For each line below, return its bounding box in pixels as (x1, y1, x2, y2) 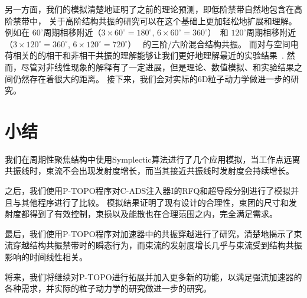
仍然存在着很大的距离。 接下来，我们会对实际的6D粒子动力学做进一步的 (12, 72, 291, 85)
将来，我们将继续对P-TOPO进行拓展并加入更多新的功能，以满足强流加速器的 (5, 270, 302, 283)
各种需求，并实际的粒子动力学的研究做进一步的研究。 (5, 282, 211, 294)
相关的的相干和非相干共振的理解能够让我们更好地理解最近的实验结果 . (12, 49, 284, 61)
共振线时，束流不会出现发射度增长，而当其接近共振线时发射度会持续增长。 (5, 164, 294, 177)
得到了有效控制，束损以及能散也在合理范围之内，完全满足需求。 (29, 208, 277, 220)
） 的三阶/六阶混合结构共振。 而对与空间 (128, 37, 290, 50)
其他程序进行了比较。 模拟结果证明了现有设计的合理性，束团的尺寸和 (21, 196, 289, 208)
